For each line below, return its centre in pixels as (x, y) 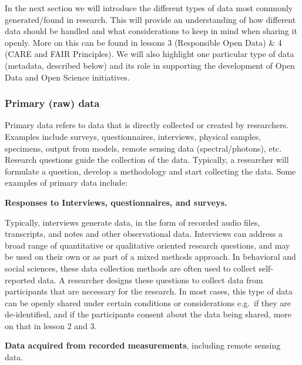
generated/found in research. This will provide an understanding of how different (150, 19)
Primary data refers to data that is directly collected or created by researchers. (147, 125)
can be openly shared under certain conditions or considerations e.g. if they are (148, 302)
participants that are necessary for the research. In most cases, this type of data (149, 291)
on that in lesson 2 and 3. (51, 325)
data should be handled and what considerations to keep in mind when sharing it (151, 31)
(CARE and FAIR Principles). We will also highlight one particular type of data (150, 54)
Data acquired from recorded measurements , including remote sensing (143, 345)
